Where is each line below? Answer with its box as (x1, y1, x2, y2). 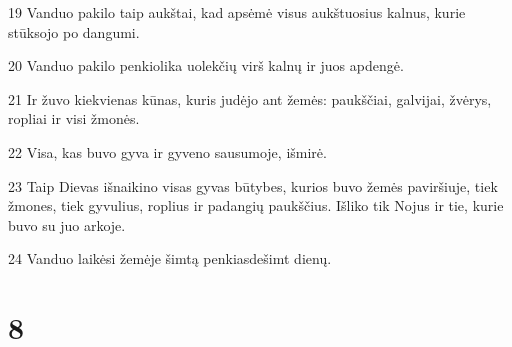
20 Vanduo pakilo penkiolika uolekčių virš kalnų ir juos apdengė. (8, 55, 404, 76)
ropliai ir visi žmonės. (8, 108, 140, 129)
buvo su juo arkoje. (8, 214, 126, 235)
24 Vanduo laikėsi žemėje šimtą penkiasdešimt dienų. (8, 248, 332, 269)
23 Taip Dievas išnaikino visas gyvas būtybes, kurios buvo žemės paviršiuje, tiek (8, 175, 498, 196)
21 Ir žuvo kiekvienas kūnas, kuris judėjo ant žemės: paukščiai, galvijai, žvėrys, (8, 88, 492, 109)
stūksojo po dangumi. (8, 21, 140, 42)
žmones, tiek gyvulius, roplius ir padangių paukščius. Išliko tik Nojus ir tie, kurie (8, 195, 504, 216)
